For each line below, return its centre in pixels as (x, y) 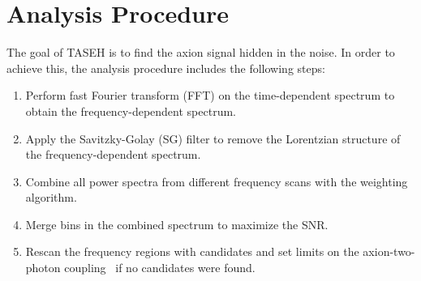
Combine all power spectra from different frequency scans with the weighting (217, 181)
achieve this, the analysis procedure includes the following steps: (166, 68)
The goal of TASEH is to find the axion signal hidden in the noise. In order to (201, 52)
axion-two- (389, 251)
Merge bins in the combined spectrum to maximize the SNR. (177, 224)
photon (43, 268)
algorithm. (51, 197)
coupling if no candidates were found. (160, 268)
